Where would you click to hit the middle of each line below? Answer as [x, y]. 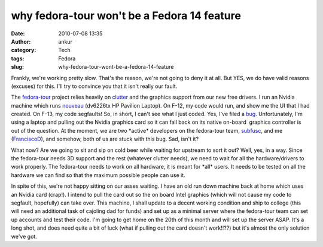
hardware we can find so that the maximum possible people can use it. [98, 175]
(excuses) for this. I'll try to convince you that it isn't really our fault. [94, 86]
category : [24, 50]
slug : [17, 67]
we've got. [24, 236]
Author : [21, 41]
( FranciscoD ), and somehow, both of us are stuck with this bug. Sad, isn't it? [105, 139]
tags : [18, 58]
